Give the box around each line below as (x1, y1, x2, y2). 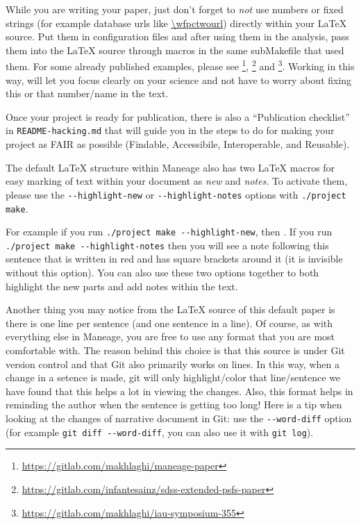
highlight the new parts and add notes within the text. (6, 278, 238, 293)
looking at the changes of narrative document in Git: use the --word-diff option (6, 411, 352, 425)
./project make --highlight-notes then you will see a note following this (6, 237, 329, 252)
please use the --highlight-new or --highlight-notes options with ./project (6, 187, 346, 201)
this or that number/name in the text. (6, 86, 169, 101)
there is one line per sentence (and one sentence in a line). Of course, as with (6, 315, 333, 330)
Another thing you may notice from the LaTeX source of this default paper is (6, 302, 335, 317)
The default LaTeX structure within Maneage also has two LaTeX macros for (6, 160, 335, 174)
